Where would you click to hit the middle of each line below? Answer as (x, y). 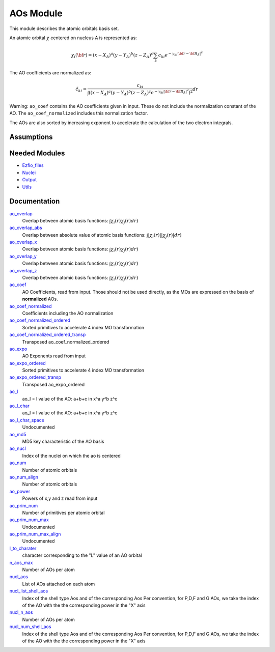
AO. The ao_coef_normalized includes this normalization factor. (79, 113)
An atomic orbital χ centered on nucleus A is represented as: (73, 38)
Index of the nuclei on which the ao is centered (71, 456)
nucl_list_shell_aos (29, 591)
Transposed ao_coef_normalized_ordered (66, 342)
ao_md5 (18, 434)
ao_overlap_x (23, 242)
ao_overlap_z (23, 270)
